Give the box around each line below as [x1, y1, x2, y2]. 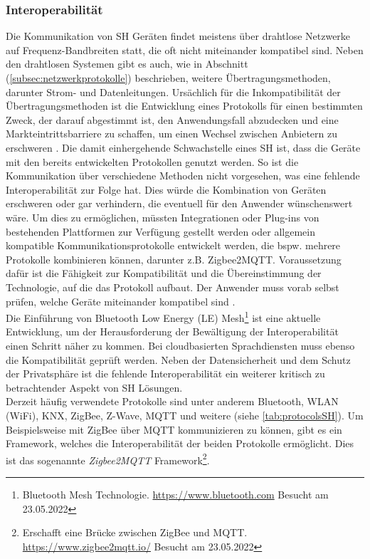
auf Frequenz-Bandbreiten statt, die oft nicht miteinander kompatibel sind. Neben [6, 42, 364, 57]
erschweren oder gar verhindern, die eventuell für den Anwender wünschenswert [6, 196, 353, 211]
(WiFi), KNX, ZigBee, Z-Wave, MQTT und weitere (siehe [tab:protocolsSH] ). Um [6, 407, 364, 422]
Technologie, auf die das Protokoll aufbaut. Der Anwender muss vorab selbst [6, 279, 339, 294]
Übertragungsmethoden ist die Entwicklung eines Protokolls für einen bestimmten [6, 98, 363, 113]
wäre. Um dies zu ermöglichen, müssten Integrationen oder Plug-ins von [6, 209, 319, 224]
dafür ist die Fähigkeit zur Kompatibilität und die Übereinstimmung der [6, 266, 322, 281]
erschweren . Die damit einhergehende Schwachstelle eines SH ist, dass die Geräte [6, 140, 361, 155]
